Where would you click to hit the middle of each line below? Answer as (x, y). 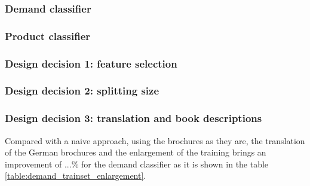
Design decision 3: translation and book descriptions (133, 118)
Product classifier (48, 36)
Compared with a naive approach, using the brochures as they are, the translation (155, 140)
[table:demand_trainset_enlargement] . (76, 176)
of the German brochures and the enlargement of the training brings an (136, 152)
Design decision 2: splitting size (82, 91)
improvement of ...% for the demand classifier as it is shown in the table (137, 164)
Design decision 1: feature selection (91, 63)
